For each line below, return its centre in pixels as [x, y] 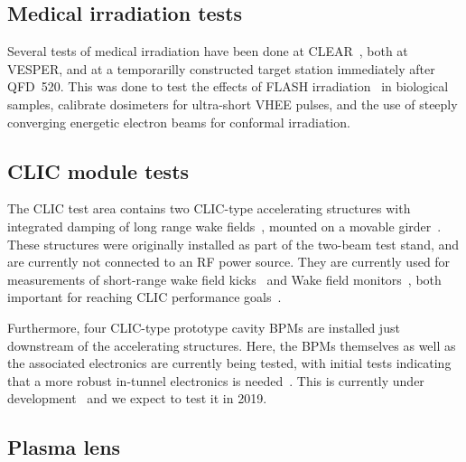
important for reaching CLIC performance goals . [144, 297]
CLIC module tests [98, 170]
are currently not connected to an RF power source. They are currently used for [229, 262]
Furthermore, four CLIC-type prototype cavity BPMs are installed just [204, 327]
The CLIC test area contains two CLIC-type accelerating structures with [209, 208]
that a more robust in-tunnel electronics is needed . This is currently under [216, 380]
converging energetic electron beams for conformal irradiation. [179, 122]
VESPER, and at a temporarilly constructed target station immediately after [221, 68]
